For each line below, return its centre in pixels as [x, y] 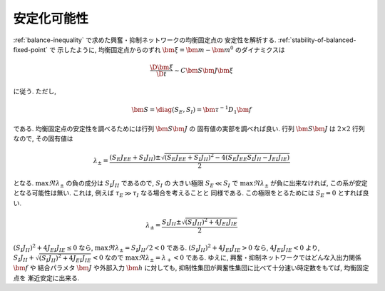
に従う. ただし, [35, 91]
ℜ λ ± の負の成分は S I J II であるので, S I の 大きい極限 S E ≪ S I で [144, 184]
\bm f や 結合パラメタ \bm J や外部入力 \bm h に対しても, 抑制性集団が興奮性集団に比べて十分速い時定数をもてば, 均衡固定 [191, 268]
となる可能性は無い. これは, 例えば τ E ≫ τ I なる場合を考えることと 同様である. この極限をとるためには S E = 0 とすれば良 [191, 194]
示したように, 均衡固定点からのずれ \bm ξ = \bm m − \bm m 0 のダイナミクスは [171, 49]
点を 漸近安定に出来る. [46, 277]
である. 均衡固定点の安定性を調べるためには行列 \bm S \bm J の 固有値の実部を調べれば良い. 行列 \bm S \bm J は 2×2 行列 [189, 128]
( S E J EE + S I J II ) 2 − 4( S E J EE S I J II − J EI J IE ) [227, 158]
